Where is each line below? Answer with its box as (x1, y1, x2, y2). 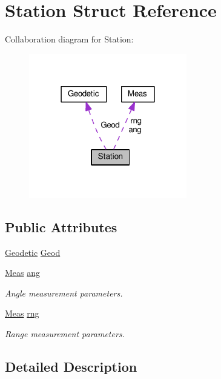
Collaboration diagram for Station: (5, 33, 134, 45)
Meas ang (5, 266, 41, 279)
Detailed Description (5, 357, 137, 375)
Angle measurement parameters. (5, 286, 123, 299)
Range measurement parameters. (5, 327, 125, 340)
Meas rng (5, 307, 39, 320)
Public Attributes (5, 217, 117, 236)
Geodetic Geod (5, 246, 61, 258)
